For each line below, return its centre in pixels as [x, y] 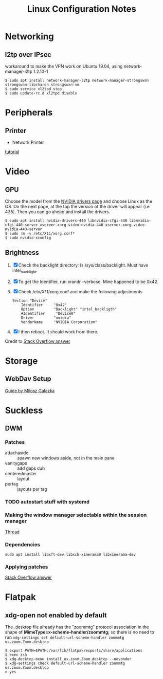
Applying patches [27, 567]
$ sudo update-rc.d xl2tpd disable [41, 93]
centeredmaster [21, 474]
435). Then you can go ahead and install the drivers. [58, 212]
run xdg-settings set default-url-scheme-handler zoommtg [64, 637]
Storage [21, 361]
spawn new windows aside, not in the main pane [66, 458]
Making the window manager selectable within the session [76, 515]
